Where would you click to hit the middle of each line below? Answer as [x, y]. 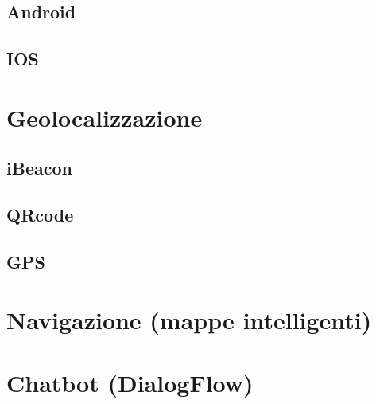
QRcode [40, 215]
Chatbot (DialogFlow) [130, 382]
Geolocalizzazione [105, 117]
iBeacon [39, 168]
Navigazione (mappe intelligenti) [189, 320]
